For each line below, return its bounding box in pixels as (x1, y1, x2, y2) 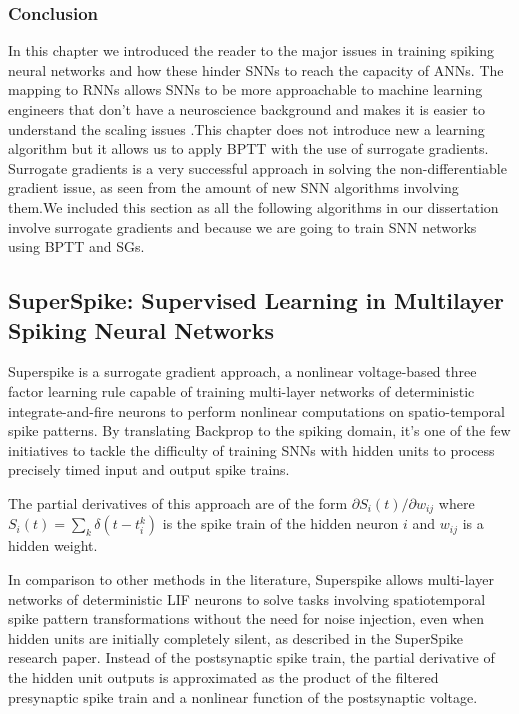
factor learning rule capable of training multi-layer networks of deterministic (8, 380, 475, 401)
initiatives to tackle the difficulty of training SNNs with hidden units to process (8, 439, 495, 460)
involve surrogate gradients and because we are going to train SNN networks (8, 216, 477, 237)
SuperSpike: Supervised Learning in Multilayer (8, 285, 504, 316)
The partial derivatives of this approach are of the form (8, 492, 348, 513)
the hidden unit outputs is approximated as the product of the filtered (8, 666, 439, 687)
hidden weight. (8, 535, 98, 556)
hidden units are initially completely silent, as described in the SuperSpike (8, 627, 464, 648)
